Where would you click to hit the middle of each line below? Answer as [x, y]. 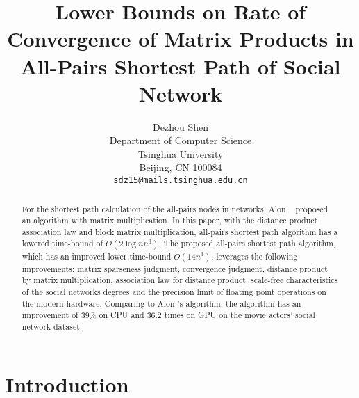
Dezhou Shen [181, 126]
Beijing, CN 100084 [181, 167]
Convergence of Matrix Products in [181, 39]
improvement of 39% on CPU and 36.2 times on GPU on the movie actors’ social [168, 315]
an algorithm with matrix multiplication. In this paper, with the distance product [170, 220]
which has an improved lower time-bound [97, 256]
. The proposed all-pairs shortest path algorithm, [247, 243]
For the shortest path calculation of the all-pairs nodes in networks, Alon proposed [175, 208]
